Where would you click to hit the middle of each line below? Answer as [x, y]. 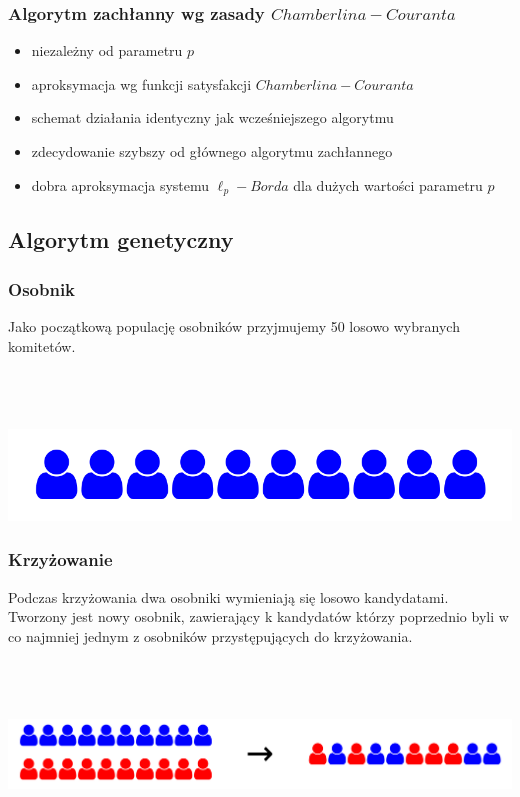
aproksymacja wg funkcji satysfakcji [141, 83]
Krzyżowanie [60, 559]
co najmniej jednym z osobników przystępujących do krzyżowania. [210, 635]
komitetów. [42, 345]
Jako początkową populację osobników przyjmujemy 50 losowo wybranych [234, 326]
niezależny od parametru [107, 50]
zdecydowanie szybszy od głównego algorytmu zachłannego [212, 151]
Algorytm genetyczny [121, 239]
